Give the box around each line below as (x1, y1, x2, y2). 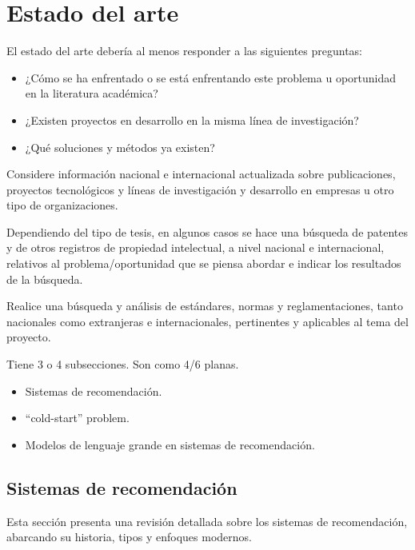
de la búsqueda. (6, 270, 83, 287)
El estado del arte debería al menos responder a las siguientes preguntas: (6, 42, 363, 59)
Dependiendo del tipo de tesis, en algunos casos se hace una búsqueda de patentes (6, 223, 409, 240)
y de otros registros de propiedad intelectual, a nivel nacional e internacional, (6, 239, 385, 256)
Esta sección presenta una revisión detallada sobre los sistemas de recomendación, (6, 512, 408, 529)
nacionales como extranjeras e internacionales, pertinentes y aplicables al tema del (6, 313, 409, 329)
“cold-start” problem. (25, 409, 130, 426)
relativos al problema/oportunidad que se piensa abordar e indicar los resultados (6, 255, 401, 272)
